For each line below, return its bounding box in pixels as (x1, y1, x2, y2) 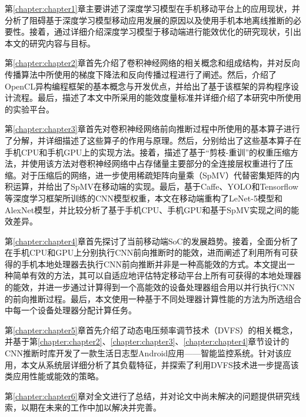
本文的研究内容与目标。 (5, 37, 95, 49)
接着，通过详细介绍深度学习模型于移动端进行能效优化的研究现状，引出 (29, 25, 301, 38)
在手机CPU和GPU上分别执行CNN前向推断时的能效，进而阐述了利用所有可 (5, 246, 290, 259)
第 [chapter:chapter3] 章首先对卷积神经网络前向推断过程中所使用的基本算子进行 (5, 123, 300, 135)
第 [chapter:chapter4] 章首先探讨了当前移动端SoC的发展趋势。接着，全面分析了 (5, 234, 298, 247)
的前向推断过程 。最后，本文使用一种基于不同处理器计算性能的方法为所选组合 (5, 292, 301, 305)
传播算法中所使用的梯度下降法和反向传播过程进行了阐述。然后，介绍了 (5, 68, 277, 80)
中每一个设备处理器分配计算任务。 (5, 304, 137, 316)
